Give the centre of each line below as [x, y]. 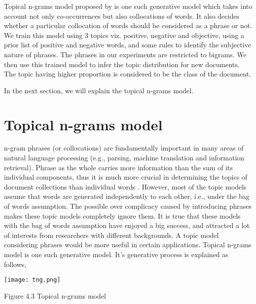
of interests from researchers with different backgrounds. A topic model [111, 235]
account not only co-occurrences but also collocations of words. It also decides [122, 16]
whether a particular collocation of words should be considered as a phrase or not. [128, 25]
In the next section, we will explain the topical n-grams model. [99, 90]
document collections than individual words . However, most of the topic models [125, 186]
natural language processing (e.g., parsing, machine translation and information [124, 158]
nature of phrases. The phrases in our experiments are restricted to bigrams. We [125, 54]
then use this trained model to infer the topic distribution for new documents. [122, 64]
